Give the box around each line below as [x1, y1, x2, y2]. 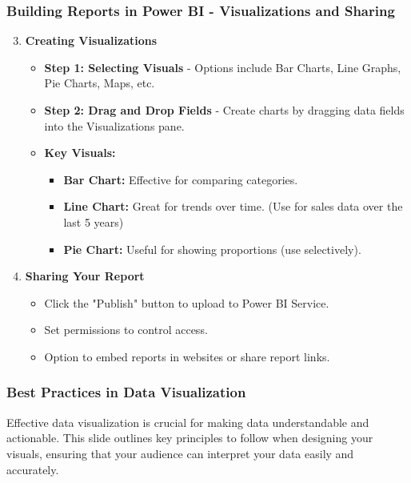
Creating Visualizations [25, 32, 158, 49]
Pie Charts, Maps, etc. [44, 74, 155, 91]
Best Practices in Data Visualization [6, 382, 246, 402]
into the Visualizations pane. [44, 117, 185, 134]
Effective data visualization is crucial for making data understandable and [6, 413, 369, 430]
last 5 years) [63, 213, 124, 230]
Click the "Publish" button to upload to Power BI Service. [44, 294, 329, 311]
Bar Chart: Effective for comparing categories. [63, 171, 298, 187]
